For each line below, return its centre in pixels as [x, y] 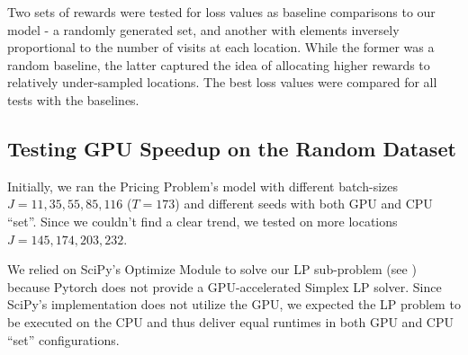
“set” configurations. [63, 339]
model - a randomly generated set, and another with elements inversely [203, 29]
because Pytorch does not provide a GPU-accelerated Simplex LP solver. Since [225, 286]
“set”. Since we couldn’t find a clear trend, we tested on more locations [202, 221]
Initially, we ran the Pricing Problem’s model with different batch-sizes [202, 186]
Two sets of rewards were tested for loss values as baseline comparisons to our [221, 12]
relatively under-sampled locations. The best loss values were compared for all [222, 82]
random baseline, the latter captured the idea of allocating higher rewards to [219, 64]
